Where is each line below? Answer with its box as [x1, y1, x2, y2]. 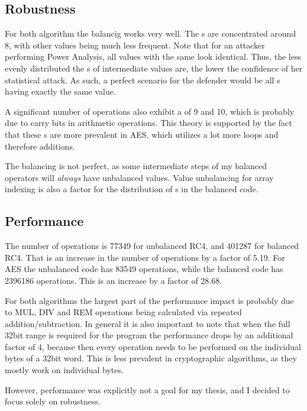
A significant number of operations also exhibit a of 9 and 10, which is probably [5, 105, 295, 117]
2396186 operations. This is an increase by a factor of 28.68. [5, 274, 222, 286]
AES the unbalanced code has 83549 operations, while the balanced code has [5, 263, 283, 275]
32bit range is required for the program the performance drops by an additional [5, 329, 293, 341]
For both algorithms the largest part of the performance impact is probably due [5, 294, 294, 306]
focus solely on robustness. [5, 395, 101, 407]
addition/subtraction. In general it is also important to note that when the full [5, 317, 290, 329]
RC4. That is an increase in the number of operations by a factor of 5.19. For [5, 251, 285, 263]
